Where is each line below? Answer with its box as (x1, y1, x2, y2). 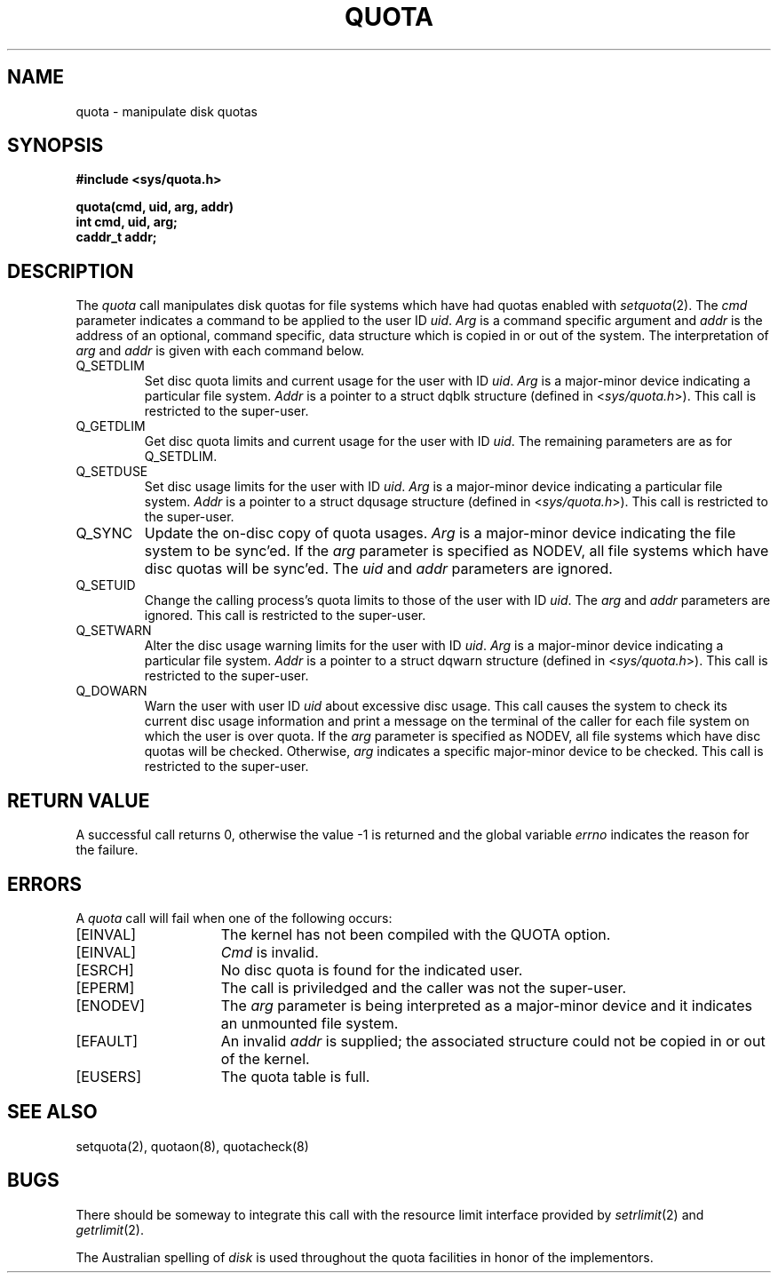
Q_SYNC (75, 524, 133, 543)
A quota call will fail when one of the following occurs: (75, 910, 393, 926)
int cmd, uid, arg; (75, 214, 178, 230)
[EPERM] (75, 978, 135, 997)
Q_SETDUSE (75, 464, 148, 480)
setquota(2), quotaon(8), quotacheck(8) (75, 1138, 309, 1154)
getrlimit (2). (75, 1221, 144, 1237)
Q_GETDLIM (75, 418, 146, 434)
